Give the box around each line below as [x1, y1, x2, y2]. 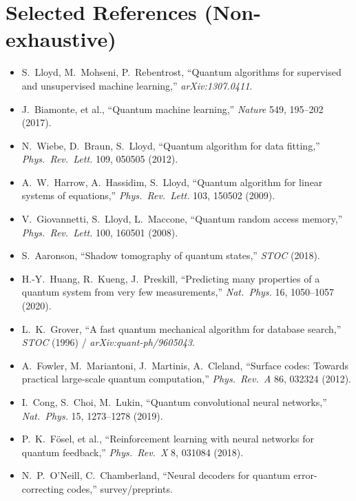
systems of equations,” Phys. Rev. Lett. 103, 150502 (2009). [21, 188, 275, 203]
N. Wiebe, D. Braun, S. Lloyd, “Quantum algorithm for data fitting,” [21, 138, 320, 152]
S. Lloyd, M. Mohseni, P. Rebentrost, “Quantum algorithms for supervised [21, 65, 342, 79]
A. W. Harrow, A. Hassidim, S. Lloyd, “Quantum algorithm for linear [21, 174, 323, 189]
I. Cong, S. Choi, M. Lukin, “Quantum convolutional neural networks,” [21, 395, 327, 409]
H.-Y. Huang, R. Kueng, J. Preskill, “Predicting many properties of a [21, 271, 320, 285]
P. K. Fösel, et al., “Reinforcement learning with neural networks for [21, 431, 314, 446]
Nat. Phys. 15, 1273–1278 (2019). [21, 408, 163, 422]
